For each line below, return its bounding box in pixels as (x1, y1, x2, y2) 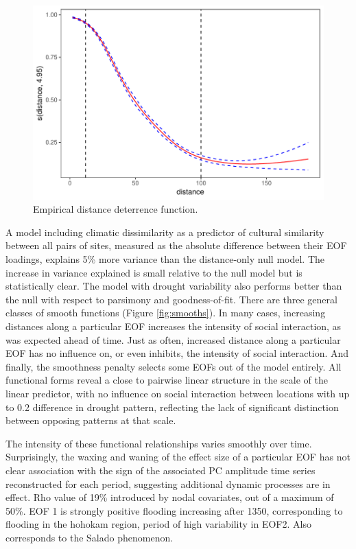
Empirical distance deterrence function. (33, 202, 198, 216)
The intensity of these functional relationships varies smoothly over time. (5, 436, 312, 450)
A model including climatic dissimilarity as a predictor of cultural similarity (5, 224, 324, 239)
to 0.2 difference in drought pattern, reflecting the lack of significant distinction (5, 399, 339, 414)
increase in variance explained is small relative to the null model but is (5, 265, 302, 279)
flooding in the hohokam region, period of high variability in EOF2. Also (5, 517, 311, 531)
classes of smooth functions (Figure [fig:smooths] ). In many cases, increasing (5, 305, 326, 320)
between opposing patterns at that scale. (5, 413, 176, 428)
